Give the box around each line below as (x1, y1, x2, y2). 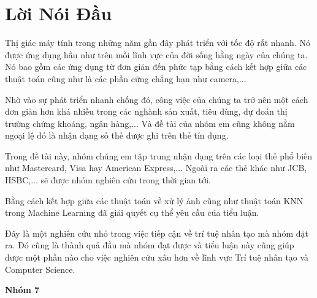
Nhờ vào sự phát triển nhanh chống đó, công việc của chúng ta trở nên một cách (5, 93, 308, 105)
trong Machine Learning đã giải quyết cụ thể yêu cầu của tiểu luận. (5, 206, 259, 219)
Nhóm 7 (5, 283, 40, 296)
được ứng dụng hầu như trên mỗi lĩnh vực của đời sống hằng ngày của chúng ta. (5, 48, 308, 61)
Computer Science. (5, 262, 75, 275)
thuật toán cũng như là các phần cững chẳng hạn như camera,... (5, 72, 246, 85)
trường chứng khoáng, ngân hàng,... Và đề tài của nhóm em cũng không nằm (5, 117, 295, 129)
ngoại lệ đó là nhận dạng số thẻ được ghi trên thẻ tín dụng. (5, 129, 229, 142)
